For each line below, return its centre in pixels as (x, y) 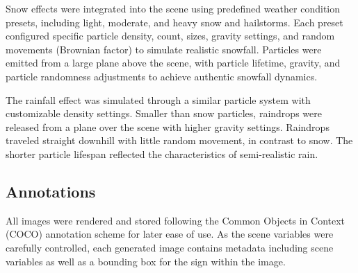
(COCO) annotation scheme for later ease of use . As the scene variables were (170, 234)
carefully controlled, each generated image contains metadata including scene (170, 247)
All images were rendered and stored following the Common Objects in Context (176, 220)
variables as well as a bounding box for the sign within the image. (146, 261)
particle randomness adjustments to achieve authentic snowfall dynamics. (162, 76)
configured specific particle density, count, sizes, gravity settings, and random (170, 36)
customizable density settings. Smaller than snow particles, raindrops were (164, 113)
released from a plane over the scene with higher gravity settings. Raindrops (168, 126)
